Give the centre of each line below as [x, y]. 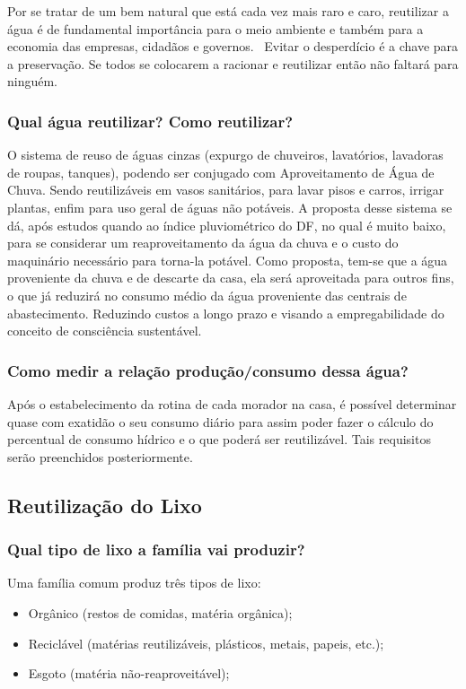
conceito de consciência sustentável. [105, 331]
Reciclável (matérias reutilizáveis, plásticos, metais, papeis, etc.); [206, 643]
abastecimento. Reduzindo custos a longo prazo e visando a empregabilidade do [226, 313]
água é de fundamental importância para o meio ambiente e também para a [215, 28]
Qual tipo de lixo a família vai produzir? [156, 549]
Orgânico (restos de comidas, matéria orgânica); [160, 612]
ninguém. [33, 81]
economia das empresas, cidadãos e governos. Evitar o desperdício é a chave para [233, 46]
